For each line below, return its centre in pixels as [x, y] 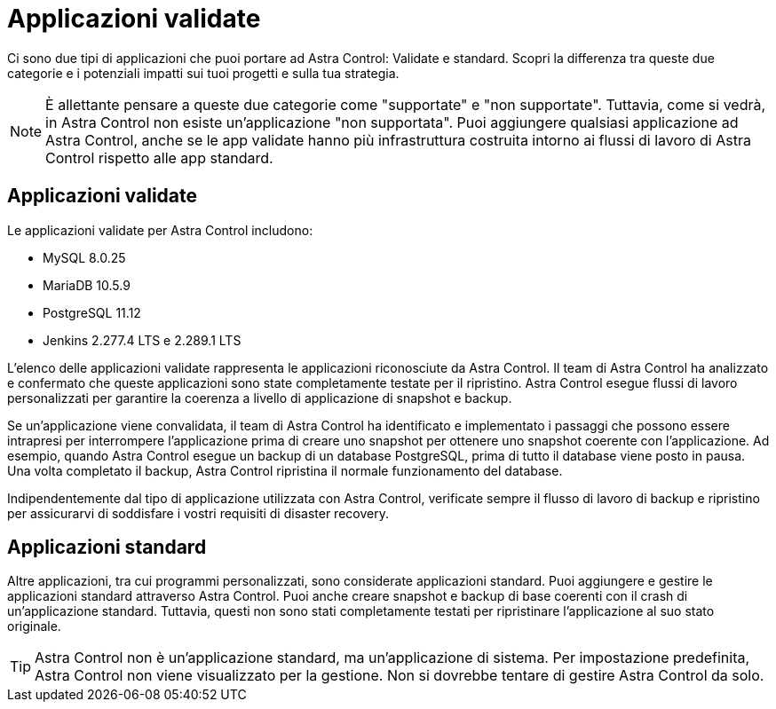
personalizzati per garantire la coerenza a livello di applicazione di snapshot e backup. [260, 398]
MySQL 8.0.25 [84, 257]
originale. [34, 626]
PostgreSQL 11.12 [92, 312]
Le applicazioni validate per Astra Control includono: [160, 230]
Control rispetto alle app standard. [159, 158]
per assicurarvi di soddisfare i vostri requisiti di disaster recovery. [198, 513]
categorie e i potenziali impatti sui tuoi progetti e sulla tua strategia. [203, 73]
